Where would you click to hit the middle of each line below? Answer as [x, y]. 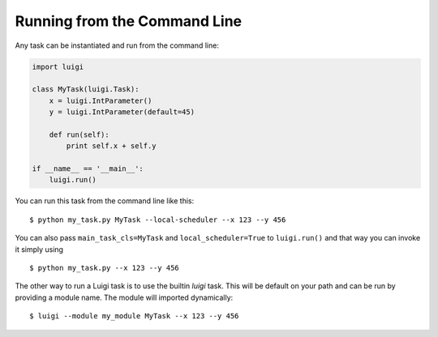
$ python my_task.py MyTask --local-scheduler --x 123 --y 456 [158, 220]
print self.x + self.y [112, 146]
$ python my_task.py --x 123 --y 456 [105, 268]
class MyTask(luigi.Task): [86, 90]
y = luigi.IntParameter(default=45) [122, 112]
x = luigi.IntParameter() [101, 100]
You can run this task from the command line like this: [105, 201]
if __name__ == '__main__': [88, 169]
